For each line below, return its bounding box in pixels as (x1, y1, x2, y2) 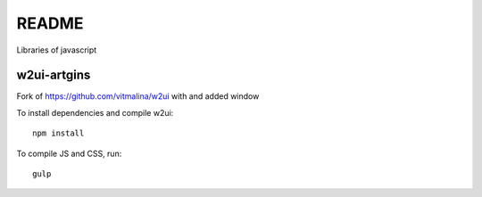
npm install (32, 128, 85, 138)
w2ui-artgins (16, 68, 91, 83)
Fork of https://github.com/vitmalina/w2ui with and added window (16, 91, 260, 102)
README (16, 13, 84, 33)
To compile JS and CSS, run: (16, 148, 122, 159)
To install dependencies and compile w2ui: (16, 107, 174, 118)
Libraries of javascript (16, 45, 97, 55)
